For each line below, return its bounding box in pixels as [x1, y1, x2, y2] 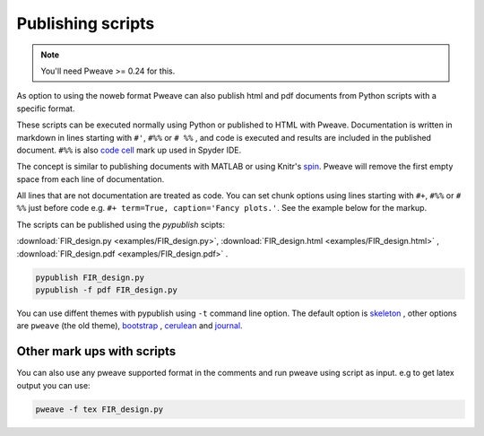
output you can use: [16, 379, 91, 390]
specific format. [16, 103, 75, 114]
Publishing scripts [16, 13, 155, 33]
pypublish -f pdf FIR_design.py [35, 285, 178, 295]
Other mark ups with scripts [16, 344, 177, 359]
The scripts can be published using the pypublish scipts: [16, 219, 226, 230]
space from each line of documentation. [16, 173, 165, 184]
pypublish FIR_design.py [35, 272, 145, 283]
